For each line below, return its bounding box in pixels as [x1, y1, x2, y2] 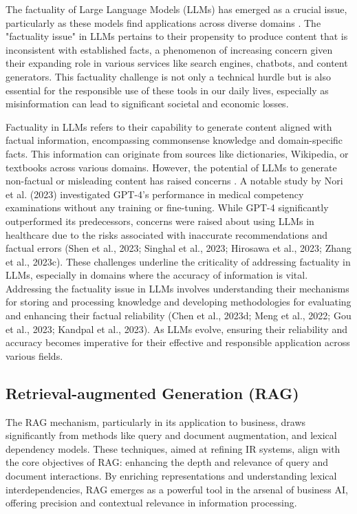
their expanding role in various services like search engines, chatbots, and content [6, 56, 348, 70]
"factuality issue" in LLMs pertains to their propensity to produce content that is [6, 29, 348, 43]
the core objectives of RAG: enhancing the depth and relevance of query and [6, 455, 329, 469]
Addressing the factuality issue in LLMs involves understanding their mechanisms [6, 281, 349, 295]
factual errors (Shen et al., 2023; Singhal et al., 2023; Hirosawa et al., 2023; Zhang [6, 241, 351, 255]
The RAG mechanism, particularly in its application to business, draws [6, 414, 306, 429]
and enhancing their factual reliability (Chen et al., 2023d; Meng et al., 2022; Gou [6, 308, 351, 323]
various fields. [6, 348, 63, 363]
